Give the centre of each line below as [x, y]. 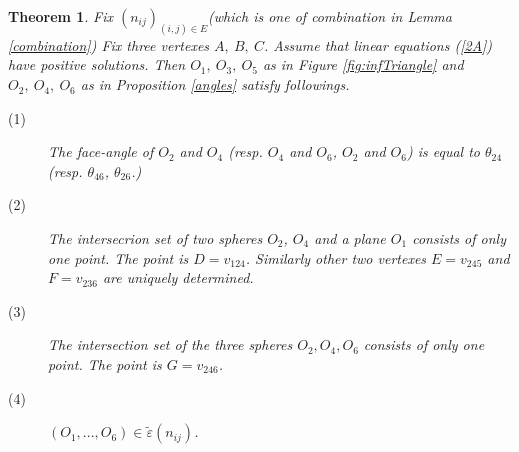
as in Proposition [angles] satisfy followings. [215, 84]
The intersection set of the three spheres [170, 344]
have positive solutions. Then [97, 64]
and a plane [350, 238]
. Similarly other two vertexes [336, 257]
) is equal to [443, 151]
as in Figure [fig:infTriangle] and [363, 64]
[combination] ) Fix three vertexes [109, 44]
